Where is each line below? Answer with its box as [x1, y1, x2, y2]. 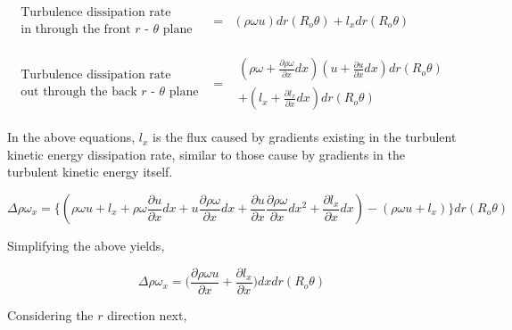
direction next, [107, 305, 187, 324]
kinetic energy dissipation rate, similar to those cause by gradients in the [7, 144, 405, 163]
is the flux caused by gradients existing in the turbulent [153, 128, 457, 146]
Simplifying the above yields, [7, 236, 165, 255]
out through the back [21, 86, 137, 99]
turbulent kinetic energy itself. [7, 162, 173, 181]
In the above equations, [7, 128, 136, 146]
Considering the [7, 305, 94, 324]
